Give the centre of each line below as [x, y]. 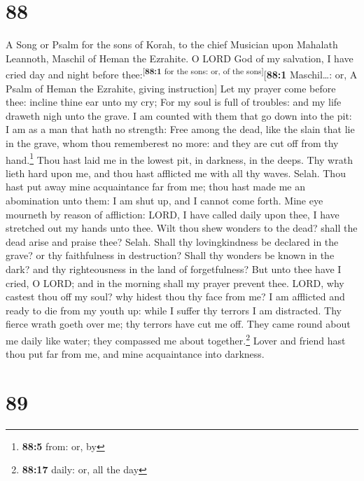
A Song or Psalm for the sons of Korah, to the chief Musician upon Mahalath [172, 44]
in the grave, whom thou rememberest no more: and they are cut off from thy [172, 142]
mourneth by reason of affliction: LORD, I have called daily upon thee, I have [173, 214]
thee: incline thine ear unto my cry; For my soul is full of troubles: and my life [174, 102]
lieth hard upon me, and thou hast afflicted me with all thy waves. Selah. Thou [176, 173]
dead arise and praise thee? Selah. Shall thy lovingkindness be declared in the [172, 241]
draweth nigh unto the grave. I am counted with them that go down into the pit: [179, 115]
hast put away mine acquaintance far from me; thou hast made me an [155, 187]
